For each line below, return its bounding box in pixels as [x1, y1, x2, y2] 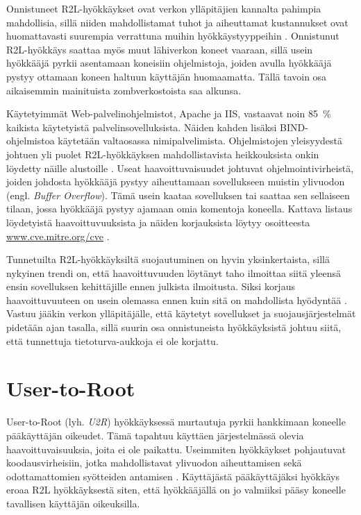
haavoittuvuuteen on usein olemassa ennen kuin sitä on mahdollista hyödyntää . [6, 292, 347, 307]
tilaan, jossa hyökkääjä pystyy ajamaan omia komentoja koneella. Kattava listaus [6, 201, 353, 216]
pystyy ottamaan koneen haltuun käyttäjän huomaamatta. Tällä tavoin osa [6, 69, 327, 83]
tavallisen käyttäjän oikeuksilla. [6, 496, 140, 510]
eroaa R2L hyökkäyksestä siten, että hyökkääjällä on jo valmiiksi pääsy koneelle [6, 482, 346, 497]
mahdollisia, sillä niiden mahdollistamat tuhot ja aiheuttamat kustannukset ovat [6, 15, 349, 29]
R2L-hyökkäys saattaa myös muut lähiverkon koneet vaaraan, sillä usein [6, 42, 313, 56]
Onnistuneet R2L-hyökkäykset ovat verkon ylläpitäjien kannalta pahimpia [6, 1, 321, 15]
